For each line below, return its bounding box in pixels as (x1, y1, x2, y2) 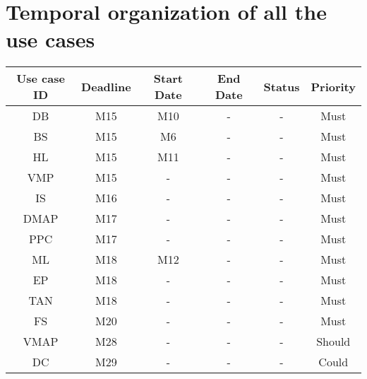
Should (316, 333, 351, 350)
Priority (311, 78, 356, 95)
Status (263, 78, 300, 95)
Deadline (81, 78, 131, 95)
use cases (6, 25, 95, 54)
